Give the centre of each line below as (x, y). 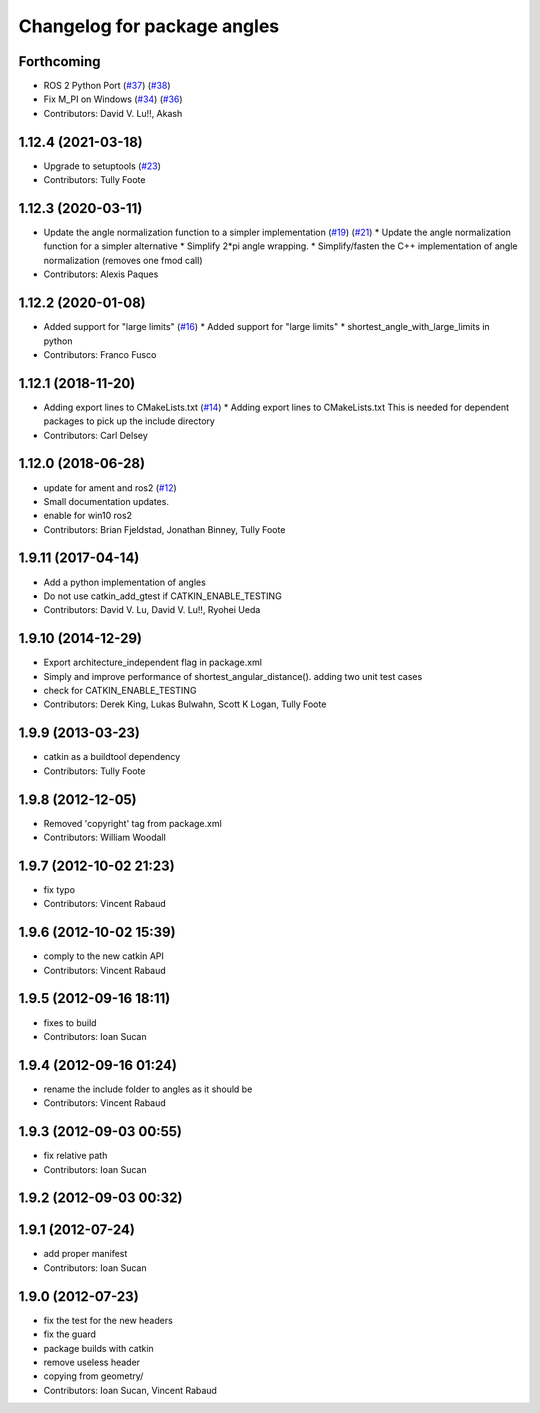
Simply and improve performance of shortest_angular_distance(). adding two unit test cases (233, 676)
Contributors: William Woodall (105, 837)
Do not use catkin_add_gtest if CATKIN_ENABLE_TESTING (162, 596)
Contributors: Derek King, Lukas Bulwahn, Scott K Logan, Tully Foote (185, 704)
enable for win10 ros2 (88, 516)
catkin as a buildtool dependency (112, 757)
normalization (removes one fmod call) (123, 260)
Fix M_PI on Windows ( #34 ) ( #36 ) (113, 99)
